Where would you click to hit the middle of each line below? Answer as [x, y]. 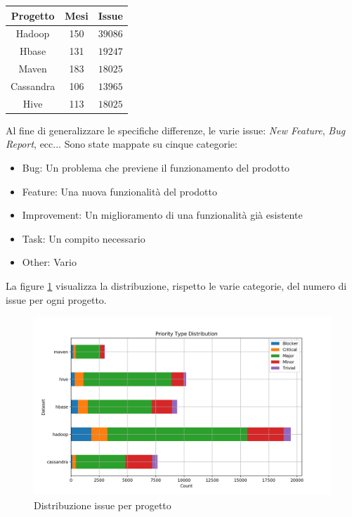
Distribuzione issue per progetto [103, 505]
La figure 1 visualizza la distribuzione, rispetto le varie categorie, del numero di [176, 285]
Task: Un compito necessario [84, 238]
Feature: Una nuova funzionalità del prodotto [120, 191]
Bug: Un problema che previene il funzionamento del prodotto [156, 167]
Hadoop [33, 33]
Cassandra [33, 85]
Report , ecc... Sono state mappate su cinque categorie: [122, 144]
